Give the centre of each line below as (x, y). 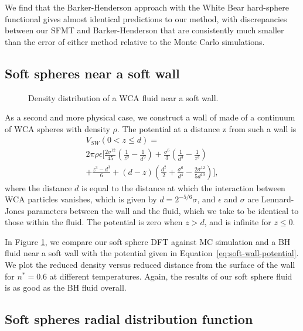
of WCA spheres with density (57, 128)
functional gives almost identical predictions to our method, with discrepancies (146, 18)
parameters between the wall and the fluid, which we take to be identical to (163, 210)
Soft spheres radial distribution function (129, 319)
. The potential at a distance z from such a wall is (207, 128)
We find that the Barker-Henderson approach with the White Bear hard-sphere (147, 7)
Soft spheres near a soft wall (92, 73)
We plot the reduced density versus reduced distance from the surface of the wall (150, 265)
